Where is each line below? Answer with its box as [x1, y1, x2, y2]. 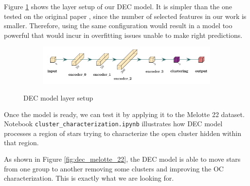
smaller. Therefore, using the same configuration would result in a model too [4, 20, 232, 31]
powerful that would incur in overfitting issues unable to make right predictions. [4, 30, 243, 40]
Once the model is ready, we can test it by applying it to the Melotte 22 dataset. [4, 109, 245, 119]
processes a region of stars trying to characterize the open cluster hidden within [4, 128, 241, 138]
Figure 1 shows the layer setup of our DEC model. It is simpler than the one [4, 1, 232, 11]
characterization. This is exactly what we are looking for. [4, 173, 174, 183]
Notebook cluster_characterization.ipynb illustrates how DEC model [4, 118, 223, 129]
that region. [4, 137, 39, 148]
